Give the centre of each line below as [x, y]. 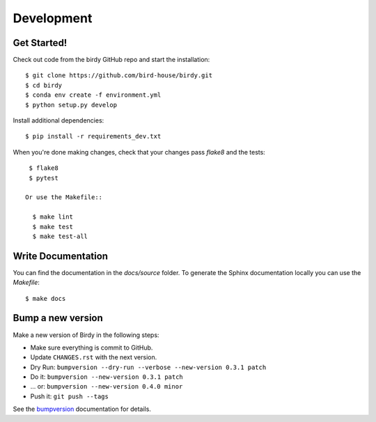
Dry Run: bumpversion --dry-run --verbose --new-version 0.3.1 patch [148, 367]
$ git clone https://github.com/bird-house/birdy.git [119, 76]
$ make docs [46, 298]
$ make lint [53, 217]
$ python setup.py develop [71, 105]
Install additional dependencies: [58, 120]
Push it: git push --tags [70, 396]
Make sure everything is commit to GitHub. [92, 347]
